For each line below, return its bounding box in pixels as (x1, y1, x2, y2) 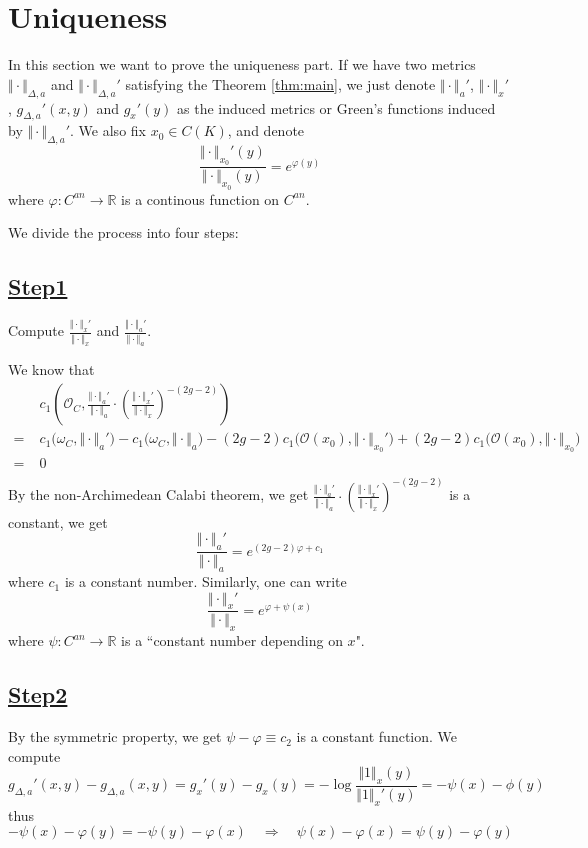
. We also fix (70, 120, 146, 141)
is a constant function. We (296, 726, 457, 747)
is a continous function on (121, 188, 280, 209)
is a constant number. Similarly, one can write (64, 571, 347, 592)
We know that (8, 359, 95, 380)
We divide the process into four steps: (8, 222, 239, 243)
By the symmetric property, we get (8, 726, 222, 747)
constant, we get (8, 511, 108, 532)
